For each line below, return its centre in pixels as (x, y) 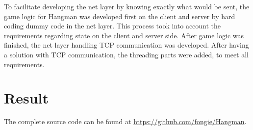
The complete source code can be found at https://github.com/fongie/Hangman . (125, 121)
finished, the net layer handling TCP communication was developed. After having (126, 45)
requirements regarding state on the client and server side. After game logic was (124, 35)
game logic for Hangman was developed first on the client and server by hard (120, 16)
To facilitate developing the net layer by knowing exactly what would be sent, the (127, 6)
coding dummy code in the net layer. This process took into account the (113, 26)
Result (26, 98)
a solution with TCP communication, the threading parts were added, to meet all (126, 54)
